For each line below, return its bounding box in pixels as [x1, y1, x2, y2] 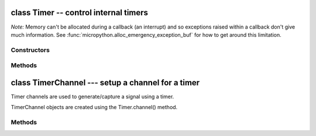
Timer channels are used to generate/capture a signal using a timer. [11, 93, 174, 100]
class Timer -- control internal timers [11, 8, 149, 18]
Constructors [11, 46, 50, 54]
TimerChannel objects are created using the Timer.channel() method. [11, 104, 178, 111]
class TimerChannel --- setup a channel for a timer [11, 78, 200, 88]
